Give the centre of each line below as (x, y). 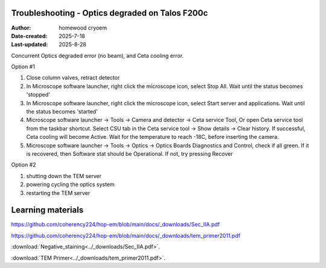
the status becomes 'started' (62, 112)
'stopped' (38, 95)
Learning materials (47, 210)
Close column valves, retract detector (73, 78)
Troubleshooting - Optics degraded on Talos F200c (110, 13)
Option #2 (24, 165)
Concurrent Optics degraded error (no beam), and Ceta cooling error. (97, 56)
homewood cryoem (83, 28)
